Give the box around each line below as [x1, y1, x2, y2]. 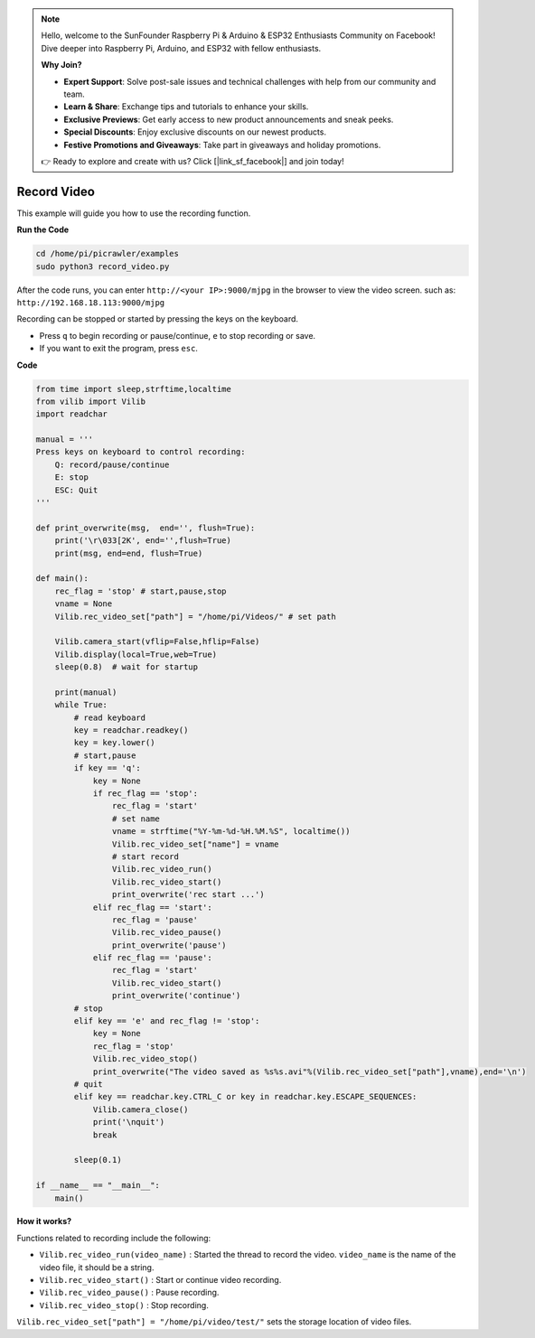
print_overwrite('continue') [111, 990, 241, 1001]
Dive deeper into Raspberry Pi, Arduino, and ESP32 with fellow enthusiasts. [41, 42, 322, 53]
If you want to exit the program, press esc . [39, 343, 199, 354]
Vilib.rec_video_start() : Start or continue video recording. [39, 1275, 282, 1286]
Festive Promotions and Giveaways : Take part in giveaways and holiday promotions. [63, 139, 381, 150]
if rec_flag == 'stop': [92, 789, 199, 799]
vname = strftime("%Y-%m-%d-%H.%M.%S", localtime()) [111, 827, 351, 837]
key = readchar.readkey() [73, 725, 189, 735]
